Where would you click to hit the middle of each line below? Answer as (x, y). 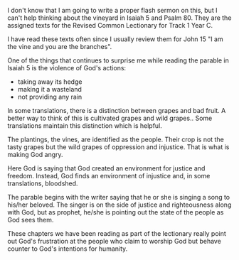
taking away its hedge (50, 82)
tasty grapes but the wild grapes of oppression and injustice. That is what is (118, 147)
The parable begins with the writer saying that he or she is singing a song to (119, 197)
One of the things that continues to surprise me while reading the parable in (118, 60)
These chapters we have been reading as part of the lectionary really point (117, 233)
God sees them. (31, 220)
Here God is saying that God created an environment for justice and (106, 168)
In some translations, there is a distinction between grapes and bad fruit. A (117, 110)
